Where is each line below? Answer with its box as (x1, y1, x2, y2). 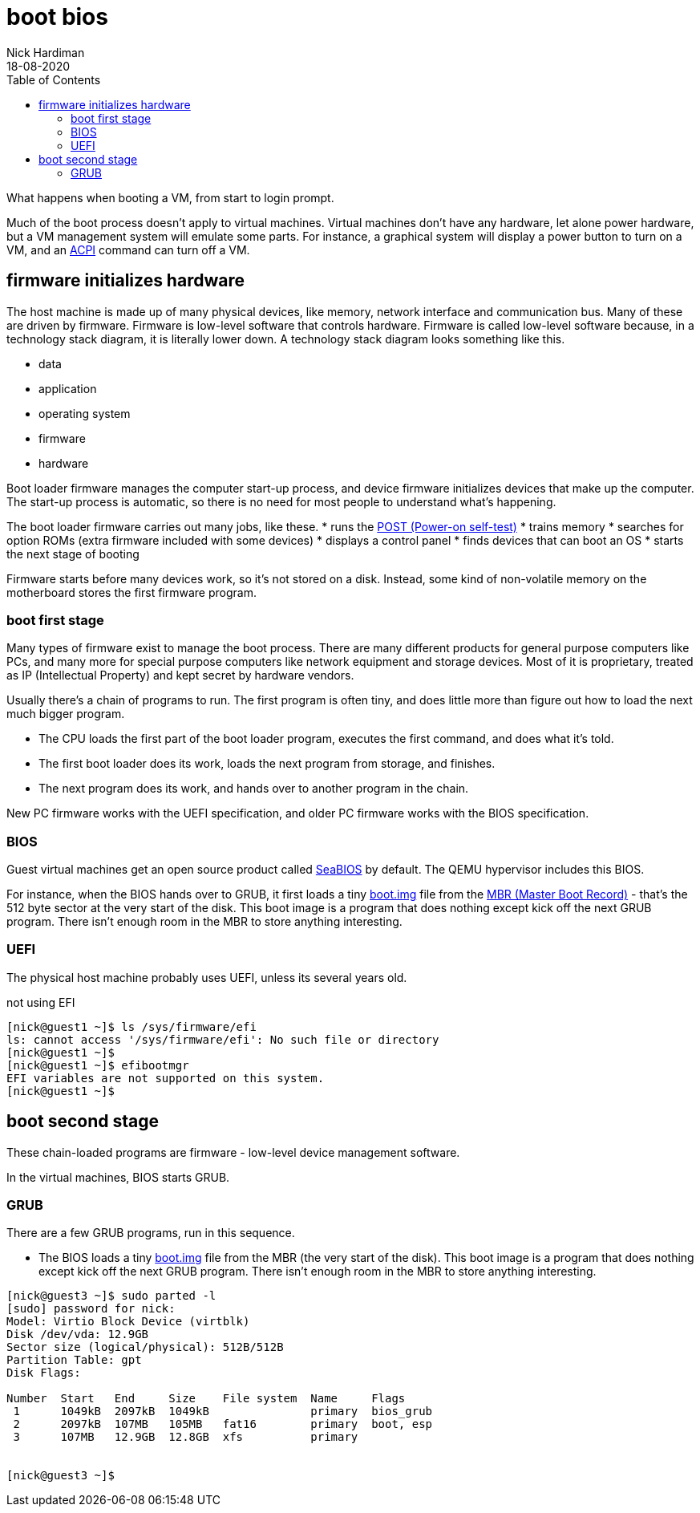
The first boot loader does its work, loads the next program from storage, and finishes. (38, 756, 496, 771)
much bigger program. (6, 707, 125, 721)
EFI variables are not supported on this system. (6, 1071, 325, 1085)
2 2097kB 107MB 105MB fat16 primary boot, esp (13, 1418, 433, 1431)
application (38, 381, 97, 395)
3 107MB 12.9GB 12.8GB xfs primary (13, 1430, 358, 1444)
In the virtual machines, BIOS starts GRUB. (6, 1170, 230, 1184)
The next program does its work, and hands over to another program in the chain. (38, 781, 469, 796)
